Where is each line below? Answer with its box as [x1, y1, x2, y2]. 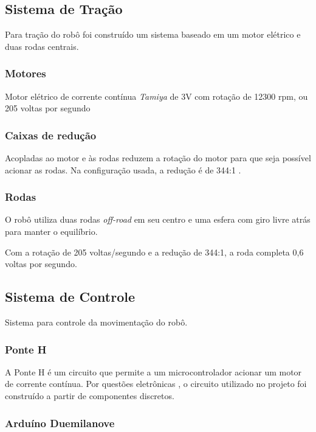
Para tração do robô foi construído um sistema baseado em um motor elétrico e [5, 28, 301, 41]
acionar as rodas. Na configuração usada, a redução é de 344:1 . [5, 163, 241, 176]
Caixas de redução [5, 127, 97, 142]
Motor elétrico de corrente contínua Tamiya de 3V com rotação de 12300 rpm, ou [5, 89, 308, 102]
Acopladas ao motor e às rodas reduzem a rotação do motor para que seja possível [5, 152, 311, 164]
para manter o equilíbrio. [5, 225, 98, 238]
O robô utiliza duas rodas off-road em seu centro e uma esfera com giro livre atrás [5, 213, 311, 226]
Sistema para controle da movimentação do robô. [5, 316, 188, 328]
